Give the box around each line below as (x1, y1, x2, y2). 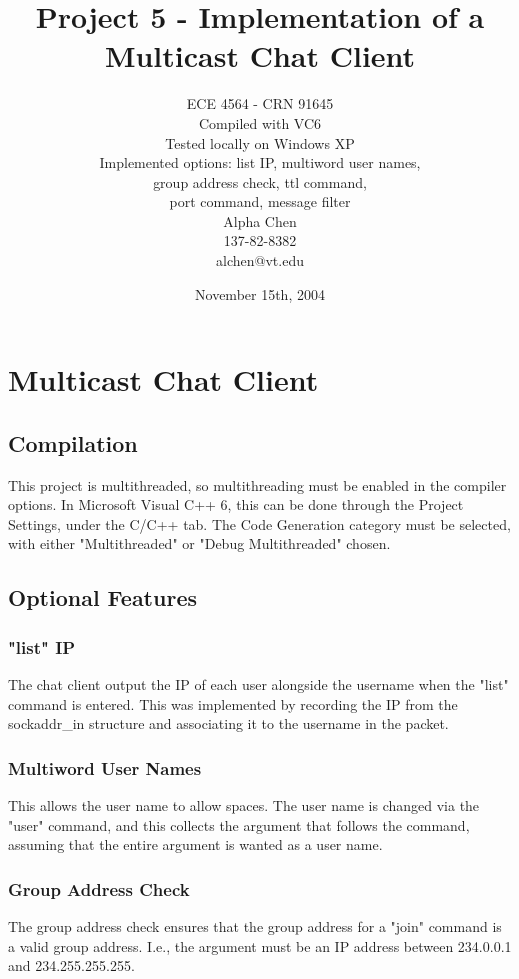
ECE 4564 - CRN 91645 (186, 93, 334, 114)
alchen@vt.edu (216, 250, 304, 271)
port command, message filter (169, 191, 351, 212)
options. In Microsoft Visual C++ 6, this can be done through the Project (8, 494, 464, 515)
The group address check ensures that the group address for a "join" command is (8, 916, 502, 937)
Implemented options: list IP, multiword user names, (99, 152, 421, 173)
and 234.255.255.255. (8, 955, 135, 976)
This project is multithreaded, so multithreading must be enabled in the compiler (8, 474, 507, 495)
